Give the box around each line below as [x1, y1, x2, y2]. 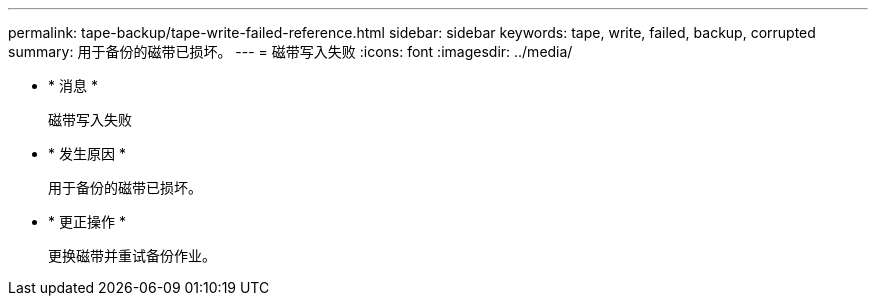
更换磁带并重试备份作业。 [48, 247, 216, 264]
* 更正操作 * [48, 213, 126, 230]
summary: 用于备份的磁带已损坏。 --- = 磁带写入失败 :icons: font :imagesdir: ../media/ [8, 43, 573, 60]
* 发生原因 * [48, 145, 126, 162]
